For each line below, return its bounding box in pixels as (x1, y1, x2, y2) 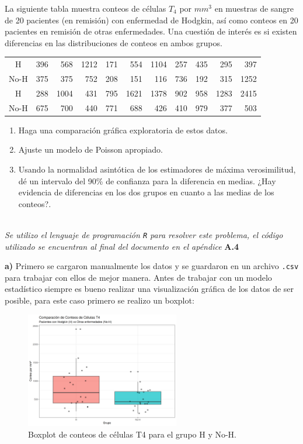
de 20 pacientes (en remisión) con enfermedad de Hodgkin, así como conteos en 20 (5, 13, 298, 26)
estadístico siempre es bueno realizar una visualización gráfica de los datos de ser (5, 283, 294, 295)
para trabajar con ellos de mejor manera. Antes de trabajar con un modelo (5, 271, 272, 283)
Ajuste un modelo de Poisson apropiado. (18, 143, 163, 156)
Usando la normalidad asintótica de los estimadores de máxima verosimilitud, (18, 163, 296, 175)
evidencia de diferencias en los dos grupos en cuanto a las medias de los (18, 186, 274, 198)
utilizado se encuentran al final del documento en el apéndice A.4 (5, 240, 239, 252)
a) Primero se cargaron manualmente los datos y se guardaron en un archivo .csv (5, 260, 299, 272)
